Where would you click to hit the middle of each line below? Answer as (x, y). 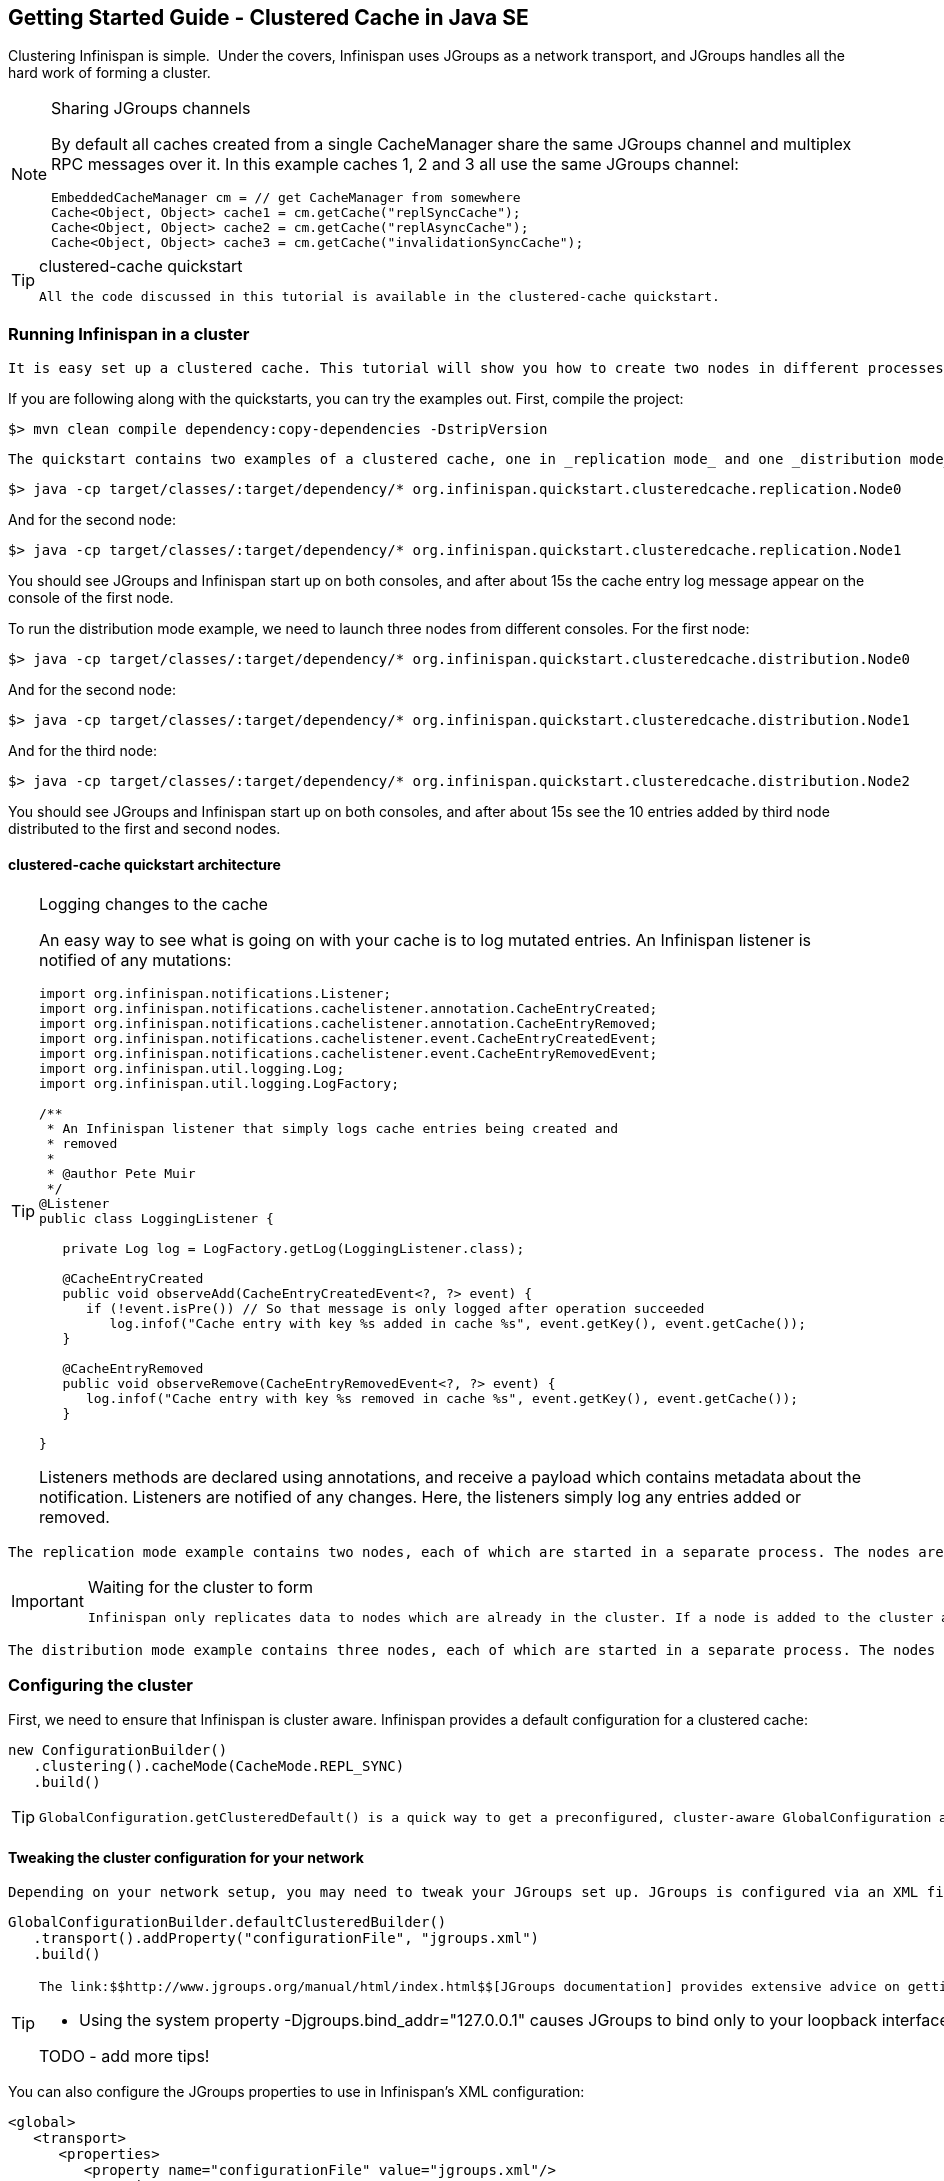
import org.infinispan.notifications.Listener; (215, 994)
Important (47, 1601)
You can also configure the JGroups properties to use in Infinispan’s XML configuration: (296, 2092)
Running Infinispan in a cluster (129, 333)
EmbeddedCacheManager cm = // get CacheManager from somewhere (286, 198)
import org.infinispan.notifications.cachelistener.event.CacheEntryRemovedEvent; (348, 1054)
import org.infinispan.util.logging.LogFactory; (219, 1084)
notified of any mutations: (135, 960)
